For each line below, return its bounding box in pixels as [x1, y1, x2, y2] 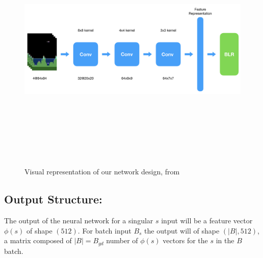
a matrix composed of [4, 235, 72, 246]
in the [216, 235, 234, 246]
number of [106, 235, 138, 246]
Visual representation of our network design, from [24, 166, 180, 177]
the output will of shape [144, 225, 220, 236]
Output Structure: [4, 191, 102, 207]
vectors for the [163, 235, 208, 246]
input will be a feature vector [161, 215, 253, 225]
